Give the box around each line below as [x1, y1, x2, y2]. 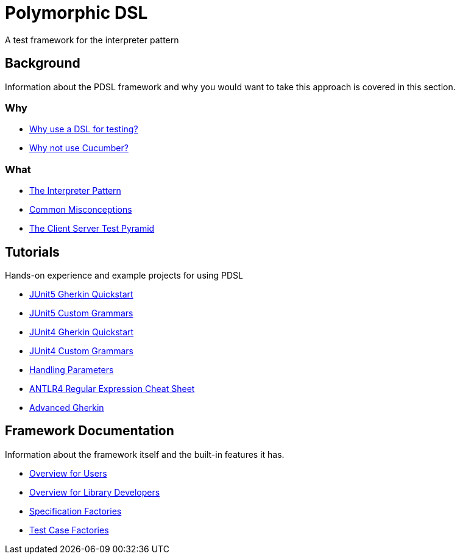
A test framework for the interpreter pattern [5, 34, 179, 45]
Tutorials [5, 244, 60, 260]
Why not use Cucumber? [29, 143, 129, 154]
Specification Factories [29, 505, 122, 516]
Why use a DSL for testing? [29, 124, 138, 135]
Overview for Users [29, 468, 107, 479]
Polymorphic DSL [5, 2, 148, 23]
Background [5, 55, 80, 71]
